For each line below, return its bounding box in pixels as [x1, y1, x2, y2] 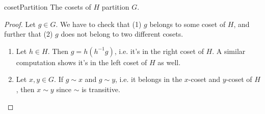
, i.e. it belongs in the [115, 74, 182, 84]
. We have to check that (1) [56, 18, 142, 29]
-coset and [188, 74, 221, 84]
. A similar [212, 45, 246, 56]
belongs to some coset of [149, 18, 226, 29]
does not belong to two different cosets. [61, 28, 183, 39]
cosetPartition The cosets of [4, 2, 91, 12]
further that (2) [4, 28, 53, 39]
